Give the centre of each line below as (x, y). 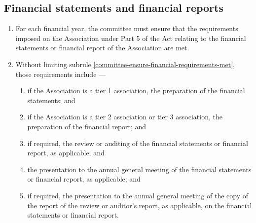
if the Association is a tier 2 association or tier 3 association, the (125, 117)
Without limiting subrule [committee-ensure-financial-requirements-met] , (125, 64)
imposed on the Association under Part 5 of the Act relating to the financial (131, 38)
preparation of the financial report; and (87, 126)
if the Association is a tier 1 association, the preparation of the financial (136, 91)
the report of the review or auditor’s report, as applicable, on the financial (140, 205)
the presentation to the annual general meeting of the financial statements (139, 169)
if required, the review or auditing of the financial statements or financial (138, 143)
